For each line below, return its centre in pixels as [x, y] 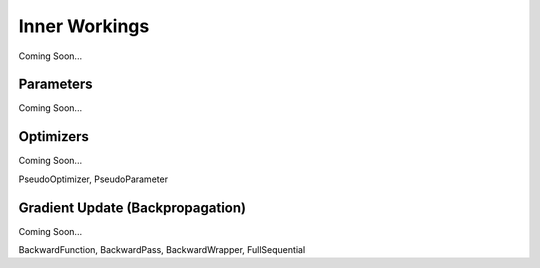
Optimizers [54, 136]
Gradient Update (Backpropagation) [132, 207]
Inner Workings [84, 26]
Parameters [55, 84]
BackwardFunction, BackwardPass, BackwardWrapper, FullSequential [162, 250]
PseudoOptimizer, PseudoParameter [93, 179]
